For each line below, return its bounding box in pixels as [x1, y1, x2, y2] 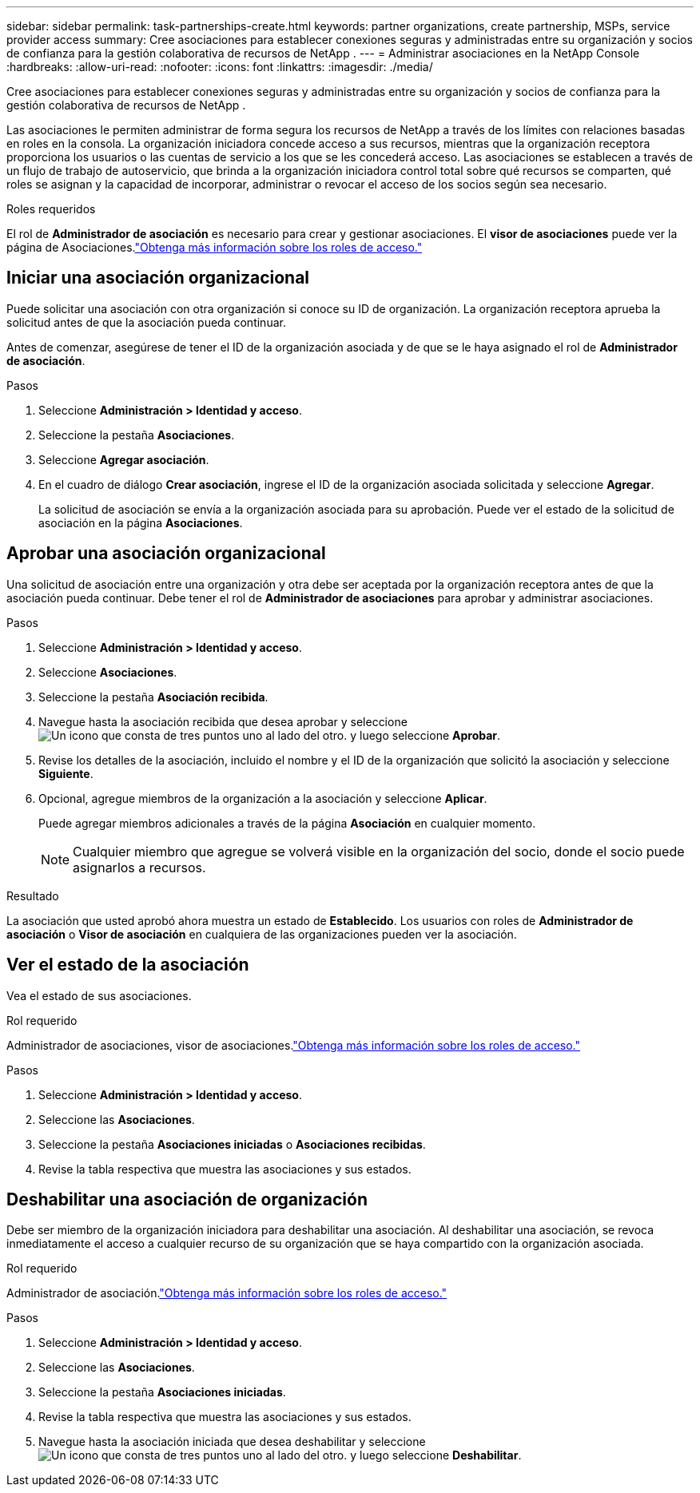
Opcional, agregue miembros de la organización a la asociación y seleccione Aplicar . [38, 791, 487, 805]
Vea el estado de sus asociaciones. [6, 988, 192, 1003]
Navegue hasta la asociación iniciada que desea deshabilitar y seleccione [38, 1435, 426, 1449]
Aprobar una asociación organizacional [6, 543, 326, 564]
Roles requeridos [6, 202, 96, 216]
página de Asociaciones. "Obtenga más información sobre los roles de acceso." [6, 240, 423, 254]
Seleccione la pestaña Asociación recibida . [38, 689, 268, 704]
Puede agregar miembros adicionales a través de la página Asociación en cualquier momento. [38, 816, 536, 830]
